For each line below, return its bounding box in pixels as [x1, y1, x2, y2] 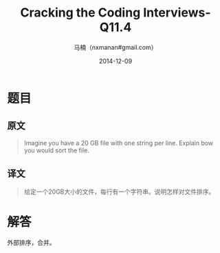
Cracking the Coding [20, 5, 141, 21]
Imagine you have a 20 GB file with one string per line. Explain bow [23, 139, 214, 147]
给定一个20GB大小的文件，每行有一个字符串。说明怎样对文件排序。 [23, 188, 215, 196]
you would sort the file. [23, 146, 89, 154]
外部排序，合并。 [7, 238, 56, 246]
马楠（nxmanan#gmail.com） [74, 43, 157, 51]
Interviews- [143, 5, 211, 21]
